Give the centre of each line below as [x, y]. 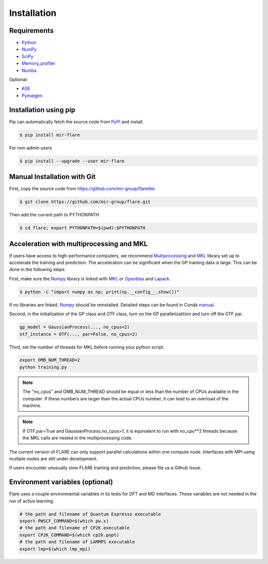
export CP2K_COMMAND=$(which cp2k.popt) [69, 535]
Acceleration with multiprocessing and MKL [78, 244]
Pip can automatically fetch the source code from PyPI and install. [76, 121]
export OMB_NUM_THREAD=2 [50, 360]
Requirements [32, 31]
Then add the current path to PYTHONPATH [54, 215]
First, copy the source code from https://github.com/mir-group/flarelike [82, 188]
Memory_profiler [38, 63]
